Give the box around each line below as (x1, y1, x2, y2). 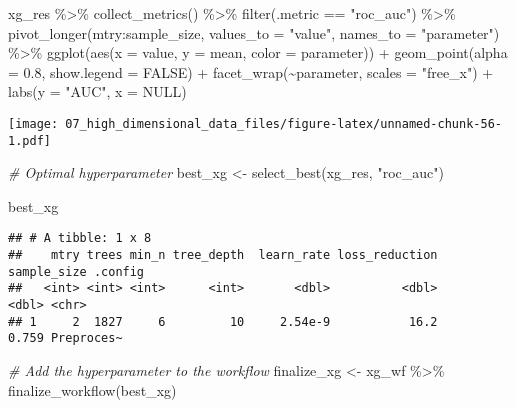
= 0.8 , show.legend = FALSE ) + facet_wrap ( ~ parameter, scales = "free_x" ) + (8, 61, 494, 82)
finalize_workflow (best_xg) (8, 379, 177, 400)
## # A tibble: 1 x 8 (8, 231, 152, 246)
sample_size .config (8, 264, 145, 279)
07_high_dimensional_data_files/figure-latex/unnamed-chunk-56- (65, 116, 502, 131)
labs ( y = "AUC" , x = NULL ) (8, 81, 187, 102)
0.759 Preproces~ (8, 331, 123, 346)
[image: (8, 116, 59, 131)
